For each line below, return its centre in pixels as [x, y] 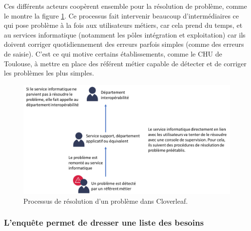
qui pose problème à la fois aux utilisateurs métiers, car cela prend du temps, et [123, 25]
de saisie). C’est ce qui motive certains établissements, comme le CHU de [113, 53]
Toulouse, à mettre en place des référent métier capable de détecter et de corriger [125, 63]
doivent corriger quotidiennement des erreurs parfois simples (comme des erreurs [124, 44]
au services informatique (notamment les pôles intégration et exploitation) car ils [125, 34]
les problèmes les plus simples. [49, 73]
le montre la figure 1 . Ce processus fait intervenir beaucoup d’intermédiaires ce [122, 15]
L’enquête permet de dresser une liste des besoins [104, 222]
